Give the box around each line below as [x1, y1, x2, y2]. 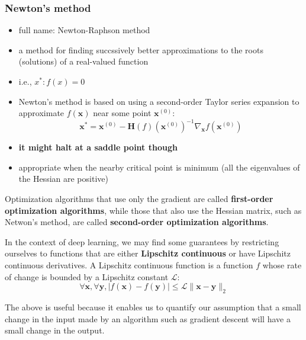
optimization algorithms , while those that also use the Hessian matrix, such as [5, 204, 302, 216]
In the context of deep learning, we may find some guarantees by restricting [5, 235, 279, 248]
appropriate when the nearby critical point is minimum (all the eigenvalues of [18, 161, 300, 173]
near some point [93, 107, 152, 119]
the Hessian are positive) [18, 172, 108, 185]
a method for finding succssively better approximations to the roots [18, 43, 263, 56]
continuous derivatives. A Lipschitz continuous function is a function [5, 259, 253, 271]
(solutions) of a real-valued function [18, 55, 149, 68]
